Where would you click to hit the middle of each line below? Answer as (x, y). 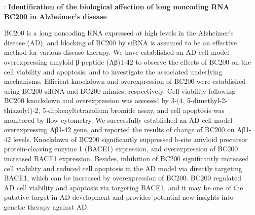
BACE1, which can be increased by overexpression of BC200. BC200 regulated (123, 178)
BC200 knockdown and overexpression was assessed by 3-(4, (94, 100)
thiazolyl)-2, (22, 110)
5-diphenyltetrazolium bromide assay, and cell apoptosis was (133, 110)
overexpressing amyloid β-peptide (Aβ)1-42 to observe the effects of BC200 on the (127, 61)
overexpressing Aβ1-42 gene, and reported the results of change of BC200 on (119, 129)
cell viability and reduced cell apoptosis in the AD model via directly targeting (123, 168)
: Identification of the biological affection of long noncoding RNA (117, 6)
